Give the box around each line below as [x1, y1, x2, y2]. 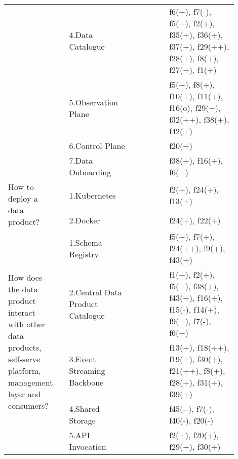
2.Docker [69, 214, 100, 226]
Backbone [69, 376, 104, 388]
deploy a [8, 193, 38, 204]
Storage [69, 414, 96, 426]
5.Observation [69, 96, 118, 108]
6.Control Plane [69, 140, 125, 151]
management [8, 376, 53, 388]
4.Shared [69, 403, 100, 414]
